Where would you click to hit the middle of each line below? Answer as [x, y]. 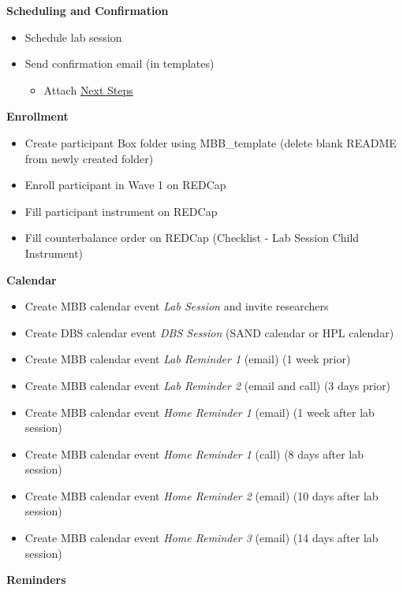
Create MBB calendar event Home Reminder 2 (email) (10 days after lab [201, 495]
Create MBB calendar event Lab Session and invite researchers [177, 306]
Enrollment [37, 116]
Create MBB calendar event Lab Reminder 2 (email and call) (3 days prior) [208, 385]
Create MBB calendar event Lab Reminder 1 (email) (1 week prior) [188, 359]
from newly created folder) [89, 158]
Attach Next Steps [88, 89]
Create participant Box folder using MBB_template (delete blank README [211, 142]
